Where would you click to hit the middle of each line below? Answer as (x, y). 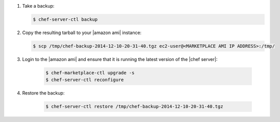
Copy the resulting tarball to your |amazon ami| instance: (82, 33)
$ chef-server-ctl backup (65, 19)
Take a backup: (38, 6)
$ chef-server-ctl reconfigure (85, 80)
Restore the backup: (43, 93)
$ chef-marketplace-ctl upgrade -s (90, 73)
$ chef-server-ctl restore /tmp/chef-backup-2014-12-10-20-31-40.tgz (134, 106)
